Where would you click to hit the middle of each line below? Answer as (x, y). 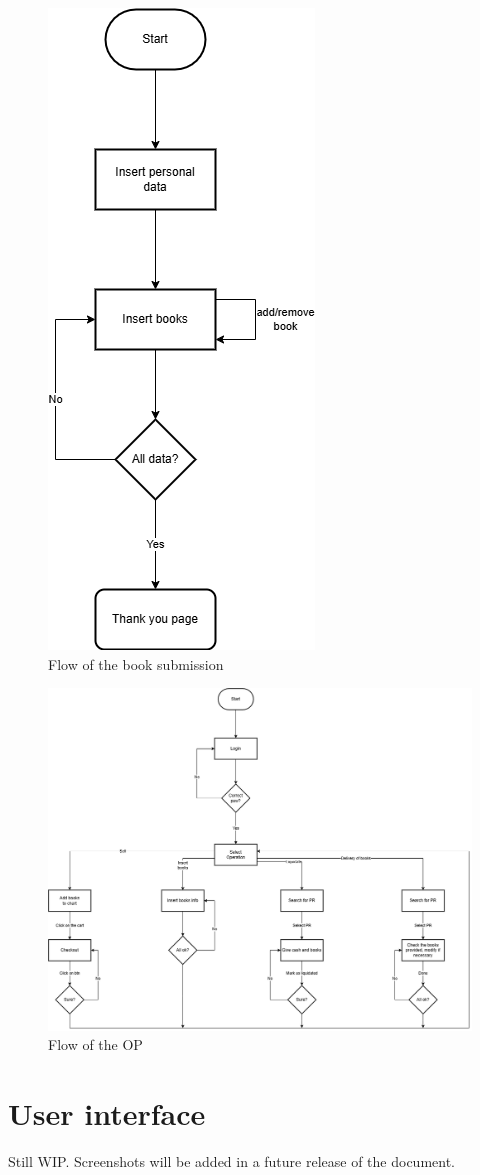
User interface (107, 1112)
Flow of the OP (95, 1044)
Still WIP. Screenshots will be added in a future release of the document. (232, 1160)
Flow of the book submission (136, 663)
